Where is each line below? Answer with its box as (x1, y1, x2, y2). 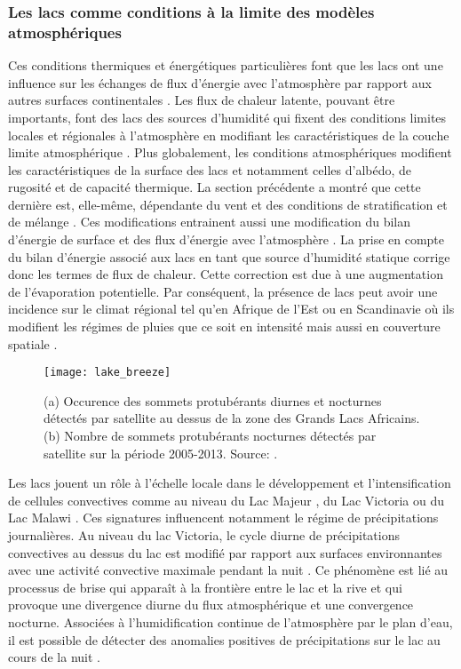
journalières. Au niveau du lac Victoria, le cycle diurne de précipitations (8, 526, 400, 545)
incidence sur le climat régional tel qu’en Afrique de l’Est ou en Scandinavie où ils (8, 299, 455, 318)
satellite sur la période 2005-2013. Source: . (44, 443, 278, 462)
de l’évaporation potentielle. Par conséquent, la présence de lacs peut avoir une (8, 282, 438, 300)
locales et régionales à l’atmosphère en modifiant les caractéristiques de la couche (8, 125, 449, 144)
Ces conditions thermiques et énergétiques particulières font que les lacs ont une (8, 56, 443, 75)
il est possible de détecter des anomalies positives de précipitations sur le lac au (8, 630, 441, 649)
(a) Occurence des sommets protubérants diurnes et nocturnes (44, 391, 382, 410)
